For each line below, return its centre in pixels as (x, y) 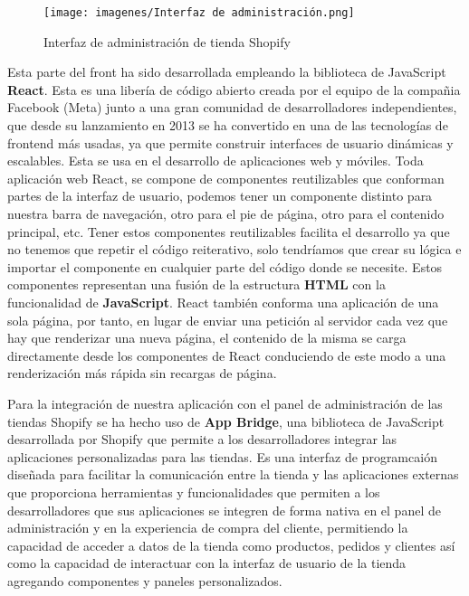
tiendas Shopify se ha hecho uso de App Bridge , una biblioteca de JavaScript (226, 421)
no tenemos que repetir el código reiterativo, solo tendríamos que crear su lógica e (234, 249)
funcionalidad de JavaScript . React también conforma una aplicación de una (223, 302)
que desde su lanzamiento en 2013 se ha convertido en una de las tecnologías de (228, 125)
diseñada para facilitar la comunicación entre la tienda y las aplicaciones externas (233, 474)
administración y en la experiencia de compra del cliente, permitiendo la (208, 528)
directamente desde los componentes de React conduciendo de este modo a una (227, 355)
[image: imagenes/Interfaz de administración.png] (199, 13)
